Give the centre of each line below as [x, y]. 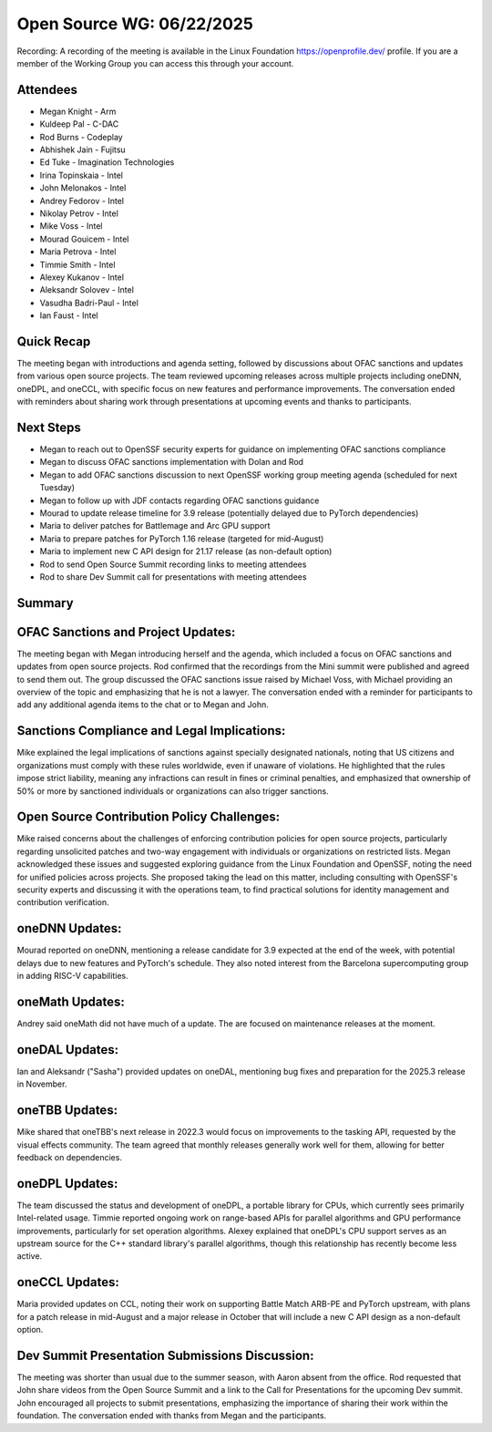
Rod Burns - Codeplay [81, 137]
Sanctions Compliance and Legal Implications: [151, 731]
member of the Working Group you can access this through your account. [155, 63]
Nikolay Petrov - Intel [79, 213]
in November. [42, 1084]
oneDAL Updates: [68, 1050]
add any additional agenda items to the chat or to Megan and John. [143, 705]
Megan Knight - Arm [78, 111]
